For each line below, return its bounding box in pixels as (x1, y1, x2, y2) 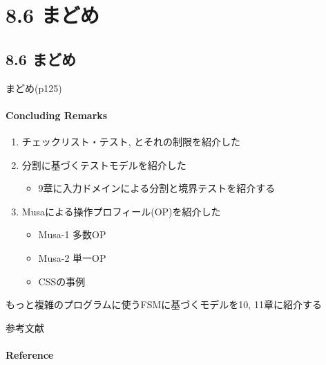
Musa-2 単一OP (38, 250, 106, 265)
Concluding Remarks (6, 107, 108, 122)
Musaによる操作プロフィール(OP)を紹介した (21, 204, 221, 218)
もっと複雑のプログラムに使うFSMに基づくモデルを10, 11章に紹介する (6, 297, 322, 312)
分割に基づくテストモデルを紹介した (21, 157, 186, 172)
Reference (6, 347, 54, 362)
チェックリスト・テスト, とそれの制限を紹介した (21, 134, 240, 148)
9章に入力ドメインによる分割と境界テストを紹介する (38, 181, 276, 195)
